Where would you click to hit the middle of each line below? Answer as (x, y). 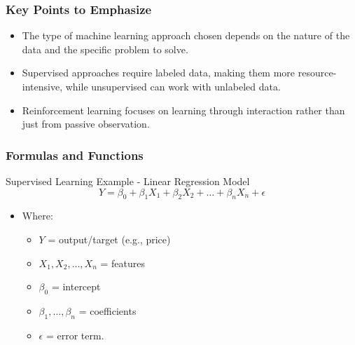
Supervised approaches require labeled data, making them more (159, 73)
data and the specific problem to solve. (105, 49)
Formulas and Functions (75, 155)
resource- (317, 73)
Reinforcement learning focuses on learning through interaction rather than (183, 110)
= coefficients (107, 310)
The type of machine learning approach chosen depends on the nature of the (186, 35)
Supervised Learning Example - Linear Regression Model (128, 181)
